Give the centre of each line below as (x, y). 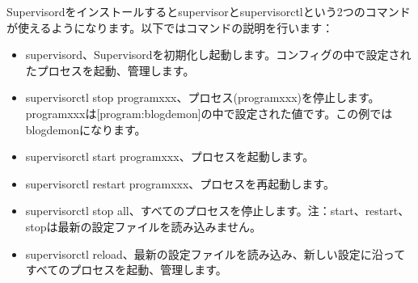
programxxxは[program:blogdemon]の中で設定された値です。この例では (209, 113)
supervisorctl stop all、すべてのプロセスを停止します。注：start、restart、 (217, 211)
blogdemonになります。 (86, 129)
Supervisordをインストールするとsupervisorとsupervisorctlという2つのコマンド (209, 11)
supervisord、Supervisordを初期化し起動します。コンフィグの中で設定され (218, 55)
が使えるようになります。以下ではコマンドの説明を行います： (170, 27)
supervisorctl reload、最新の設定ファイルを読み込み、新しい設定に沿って (215, 253)
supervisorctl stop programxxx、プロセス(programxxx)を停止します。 (203, 97)
